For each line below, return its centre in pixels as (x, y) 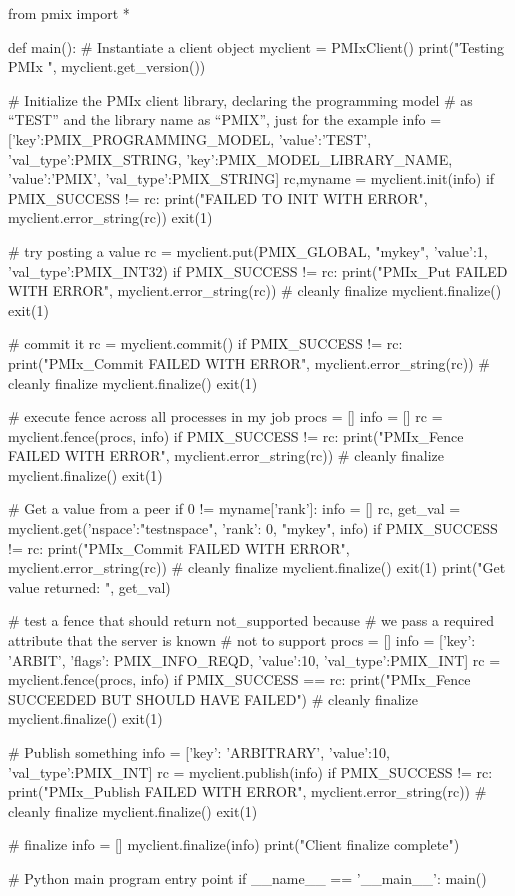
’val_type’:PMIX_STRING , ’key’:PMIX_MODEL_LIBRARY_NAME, (230, 158)
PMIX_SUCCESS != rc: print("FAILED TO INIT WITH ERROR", (218, 197)
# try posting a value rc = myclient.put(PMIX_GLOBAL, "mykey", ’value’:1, (248, 250)
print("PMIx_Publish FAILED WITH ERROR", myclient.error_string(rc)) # (247, 791)
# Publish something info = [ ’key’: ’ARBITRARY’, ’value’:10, (199, 752)
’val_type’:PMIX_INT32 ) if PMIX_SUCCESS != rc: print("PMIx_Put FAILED (258, 270)
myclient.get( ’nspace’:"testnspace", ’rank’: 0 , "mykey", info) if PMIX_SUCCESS (253, 528)
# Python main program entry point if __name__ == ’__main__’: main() (247, 877)
